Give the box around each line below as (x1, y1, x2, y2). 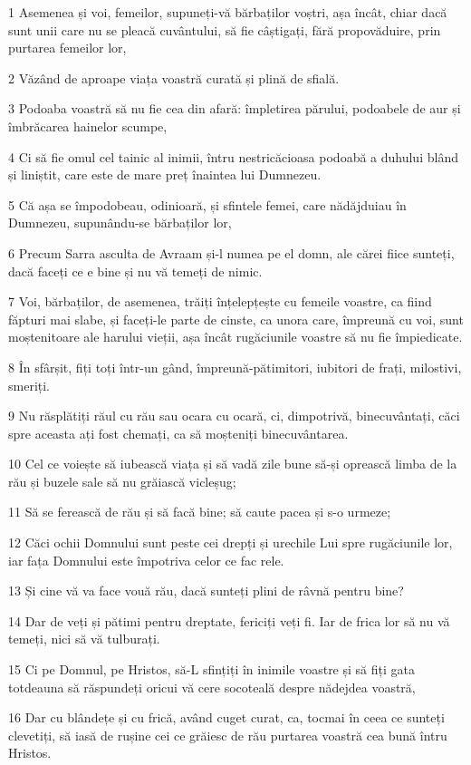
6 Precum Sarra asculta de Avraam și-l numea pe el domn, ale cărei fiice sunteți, (8, 243, 455, 262)
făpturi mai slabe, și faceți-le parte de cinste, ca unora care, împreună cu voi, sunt (8, 309, 464, 328)
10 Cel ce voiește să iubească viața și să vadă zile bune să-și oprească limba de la (8, 454, 457, 473)
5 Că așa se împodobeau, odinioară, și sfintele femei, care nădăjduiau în (8, 195, 407, 214)
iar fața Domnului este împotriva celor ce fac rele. (8, 550, 284, 569)
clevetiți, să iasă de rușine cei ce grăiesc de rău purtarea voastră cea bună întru (8, 725, 447, 744)
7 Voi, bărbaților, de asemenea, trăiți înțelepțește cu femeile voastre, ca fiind (8, 292, 432, 311)
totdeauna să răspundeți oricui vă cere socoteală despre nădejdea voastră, (8, 677, 416, 696)
